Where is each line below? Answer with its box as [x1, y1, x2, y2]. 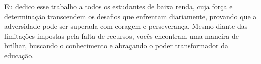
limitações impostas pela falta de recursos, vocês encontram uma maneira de [4, 30, 239, 41]
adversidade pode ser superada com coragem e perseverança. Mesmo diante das [4, 21, 248, 31]
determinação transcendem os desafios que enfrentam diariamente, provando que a [4, 11, 257, 21]
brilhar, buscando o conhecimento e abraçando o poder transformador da [4, 40, 228, 51]
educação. [4, 50, 34, 60]
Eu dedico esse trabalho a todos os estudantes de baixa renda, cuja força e [4, 1, 233, 11]
